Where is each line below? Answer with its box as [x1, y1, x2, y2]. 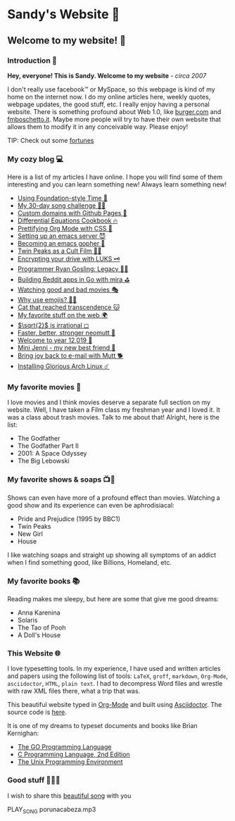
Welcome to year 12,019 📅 [17, 336, 93, 344]
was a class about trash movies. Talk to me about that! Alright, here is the [7, 413, 220, 422]
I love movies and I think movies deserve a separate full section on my [7, 398, 211, 407]
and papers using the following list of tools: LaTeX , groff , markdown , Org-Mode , [7, 672, 229, 680]
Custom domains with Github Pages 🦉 [17, 209, 128, 218]
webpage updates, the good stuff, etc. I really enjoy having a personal [7, 100, 210, 108]
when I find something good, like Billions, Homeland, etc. [7, 558, 172, 566]
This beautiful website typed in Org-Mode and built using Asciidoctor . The [7, 701, 222, 709]
